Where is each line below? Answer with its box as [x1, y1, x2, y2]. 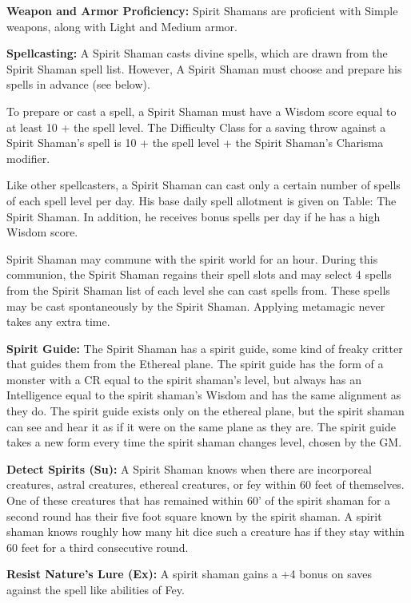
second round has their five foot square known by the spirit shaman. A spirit [6, 507, 382, 524]
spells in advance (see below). [6, 76, 150, 93]
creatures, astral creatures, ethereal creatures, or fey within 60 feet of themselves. [6, 476, 405, 493]
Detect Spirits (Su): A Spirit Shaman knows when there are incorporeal [6, 460, 372, 477]
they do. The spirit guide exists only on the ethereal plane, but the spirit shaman [6, 403, 405, 419]
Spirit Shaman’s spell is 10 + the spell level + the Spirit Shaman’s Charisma [6, 134, 384, 151]
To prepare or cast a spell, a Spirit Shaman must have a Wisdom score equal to [6, 102, 397, 119]
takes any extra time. [6, 313, 110, 330]
